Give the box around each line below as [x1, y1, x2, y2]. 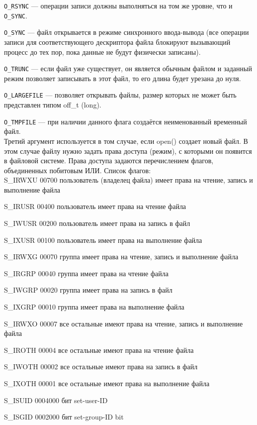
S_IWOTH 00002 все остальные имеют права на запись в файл [4, 361, 198, 372]
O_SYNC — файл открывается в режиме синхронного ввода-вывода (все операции [4, 27, 249, 37]
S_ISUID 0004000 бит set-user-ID [4, 395, 108, 405]
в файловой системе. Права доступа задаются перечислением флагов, [4, 155, 214, 166]
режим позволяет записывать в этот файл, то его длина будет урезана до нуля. [4, 73, 241, 83]
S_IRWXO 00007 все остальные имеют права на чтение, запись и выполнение [4, 318, 243, 328]
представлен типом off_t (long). [4, 100, 101, 110]
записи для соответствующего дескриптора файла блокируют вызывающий [4, 36, 231, 47]
